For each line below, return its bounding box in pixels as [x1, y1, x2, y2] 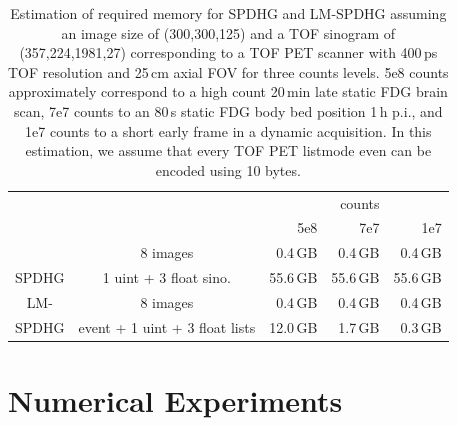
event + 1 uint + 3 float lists [78, 316, 256, 337]
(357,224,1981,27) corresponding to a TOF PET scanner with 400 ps [19, 42, 438, 63]
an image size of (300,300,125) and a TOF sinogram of [61, 22, 396, 43]
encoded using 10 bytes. [155, 159, 301, 180]
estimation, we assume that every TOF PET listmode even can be [25, 140, 432, 161]
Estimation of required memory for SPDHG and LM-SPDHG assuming [10, 3, 447, 23]
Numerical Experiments [8, 380, 343, 421]
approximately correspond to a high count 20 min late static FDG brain [8, 81, 448, 102]
